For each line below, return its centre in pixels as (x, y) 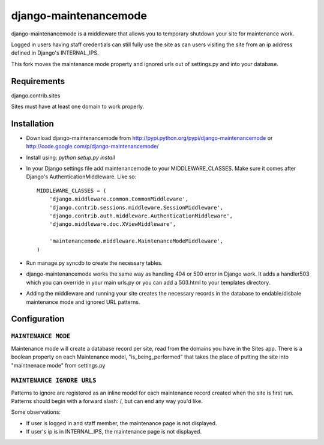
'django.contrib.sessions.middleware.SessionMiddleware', (136, 207)
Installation (32, 123)
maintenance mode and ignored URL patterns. (83, 302)
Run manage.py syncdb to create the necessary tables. (94, 263)
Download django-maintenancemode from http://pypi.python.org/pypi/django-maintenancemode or (149, 138)
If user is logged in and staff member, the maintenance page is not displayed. (121, 423)
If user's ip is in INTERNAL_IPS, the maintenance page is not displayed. (114, 432)
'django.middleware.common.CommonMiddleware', (119, 199)
